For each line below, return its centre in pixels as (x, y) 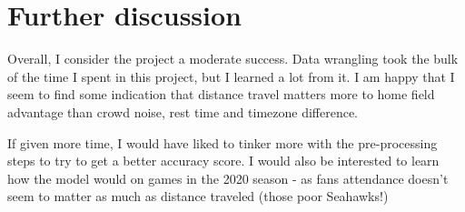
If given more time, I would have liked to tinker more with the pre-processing (223, 142)
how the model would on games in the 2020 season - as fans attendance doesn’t (228, 178)
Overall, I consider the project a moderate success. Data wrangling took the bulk (233, 59)
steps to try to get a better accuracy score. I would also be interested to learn (223, 161)
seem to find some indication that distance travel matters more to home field (221, 94)
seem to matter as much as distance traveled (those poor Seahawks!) (198, 196)
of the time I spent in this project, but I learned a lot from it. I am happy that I (231, 76)
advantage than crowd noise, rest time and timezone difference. (183, 111)
